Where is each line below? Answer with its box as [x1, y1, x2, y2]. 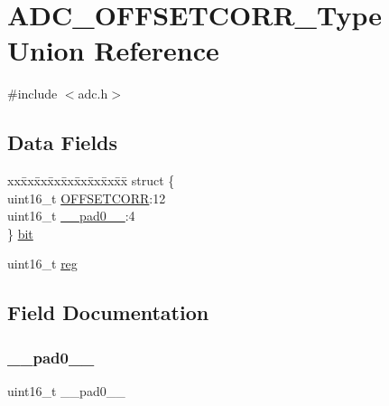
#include [7, 84, 58, 103]
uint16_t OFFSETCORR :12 [7, 188, 166, 207]
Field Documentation [7, 298, 209, 326]
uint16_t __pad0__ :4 [7, 206, 135, 225]
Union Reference [7, 32, 219, 69]
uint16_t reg [7, 254, 78, 273]
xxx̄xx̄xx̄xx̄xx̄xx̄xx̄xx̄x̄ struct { [7, 171, 175, 190]
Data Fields [7, 128, 118, 156]
